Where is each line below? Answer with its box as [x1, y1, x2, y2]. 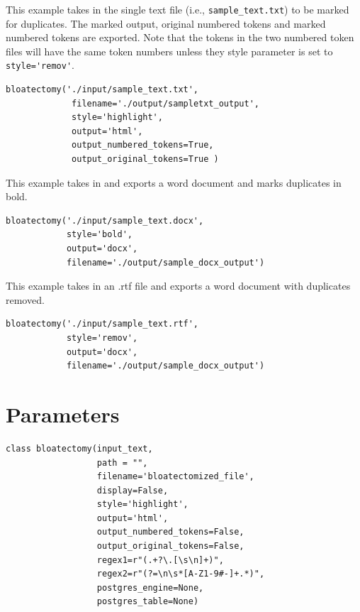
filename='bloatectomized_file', [96, 471, 254, 482]
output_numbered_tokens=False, [96, 527, 244, 537]
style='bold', [66, 229, 133, 240]
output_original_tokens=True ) [72, 154, 219, 165]
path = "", [96, 457, 148, 468]
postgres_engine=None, [96, 582, 204, 593]
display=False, [96, 485, 169, 496]
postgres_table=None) [96, 596, 199, 607]
